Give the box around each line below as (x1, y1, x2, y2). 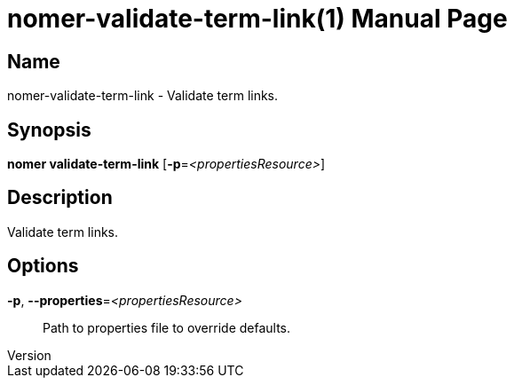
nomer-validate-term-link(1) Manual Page (7, 4, 508, 34)
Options (7, 255, 79, 278)
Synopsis (7, 118, 91, 141)
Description (7, 186, 113, 209)
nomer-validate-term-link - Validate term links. (7, 88, 279, 104)
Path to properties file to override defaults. (43, 319, 291, 335)
